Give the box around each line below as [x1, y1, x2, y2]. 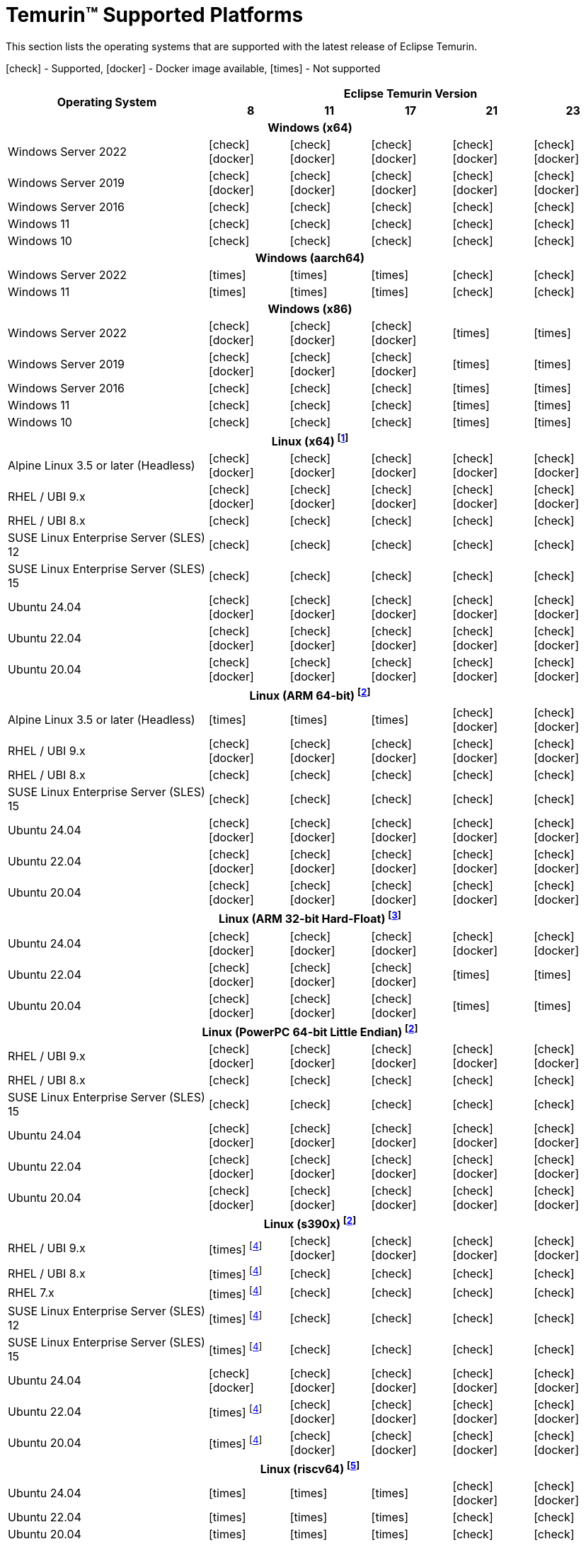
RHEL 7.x [8, 1285, 54, 1300]
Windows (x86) [268, 301, 352, 316]
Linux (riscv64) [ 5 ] [260, 1460, 360, 1477]
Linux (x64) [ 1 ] [271, 431, 349, 449]
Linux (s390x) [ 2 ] [263, 1215, 357, 1232]
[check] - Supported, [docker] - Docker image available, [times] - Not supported [6, 62, 381, 74]
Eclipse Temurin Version [343, 86, 478, 101]
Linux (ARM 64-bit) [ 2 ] [249, 686, 371, 703]
